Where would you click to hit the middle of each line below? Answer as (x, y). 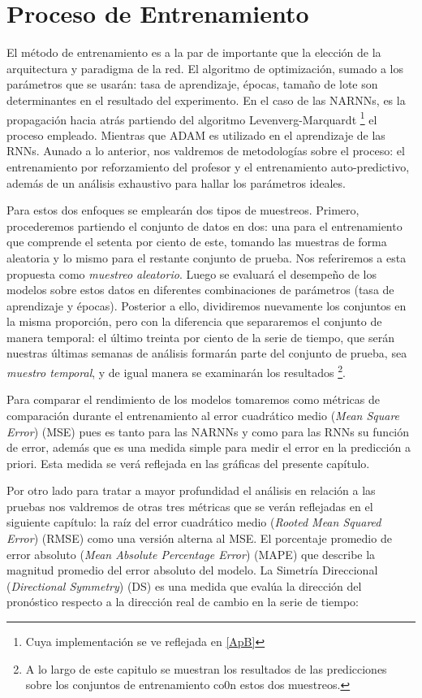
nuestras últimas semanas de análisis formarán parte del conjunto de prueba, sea (207, 353)
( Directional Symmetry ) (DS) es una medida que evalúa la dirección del (184, 585)
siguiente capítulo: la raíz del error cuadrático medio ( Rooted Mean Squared (194, 522)
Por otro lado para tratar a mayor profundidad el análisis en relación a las (191, 490)
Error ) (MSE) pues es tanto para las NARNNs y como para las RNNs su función (208, 431)
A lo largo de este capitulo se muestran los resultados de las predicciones (206, 668)
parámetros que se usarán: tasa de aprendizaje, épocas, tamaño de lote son (192, 84)
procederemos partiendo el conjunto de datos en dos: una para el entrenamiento (205, 225)
